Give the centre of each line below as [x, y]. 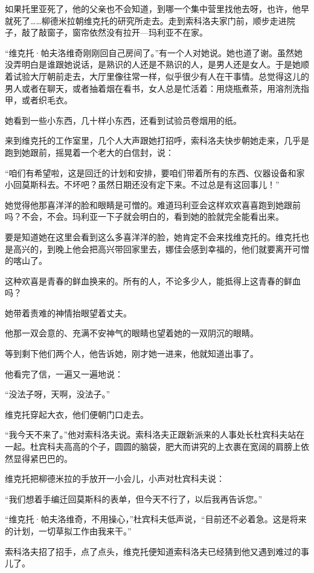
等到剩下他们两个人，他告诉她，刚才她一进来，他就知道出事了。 [132, 354]
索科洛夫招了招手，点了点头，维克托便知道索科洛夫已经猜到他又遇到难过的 [153, 551]
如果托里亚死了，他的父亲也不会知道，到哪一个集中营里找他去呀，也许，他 [153, 8]
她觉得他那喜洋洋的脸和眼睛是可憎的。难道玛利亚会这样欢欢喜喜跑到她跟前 [153, 204]
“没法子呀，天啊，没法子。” [58, 394]
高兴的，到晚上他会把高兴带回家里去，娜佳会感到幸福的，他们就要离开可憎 [161, 248]
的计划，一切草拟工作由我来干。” [68, 531]
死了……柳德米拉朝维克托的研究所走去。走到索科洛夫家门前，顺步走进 [150, 20]
